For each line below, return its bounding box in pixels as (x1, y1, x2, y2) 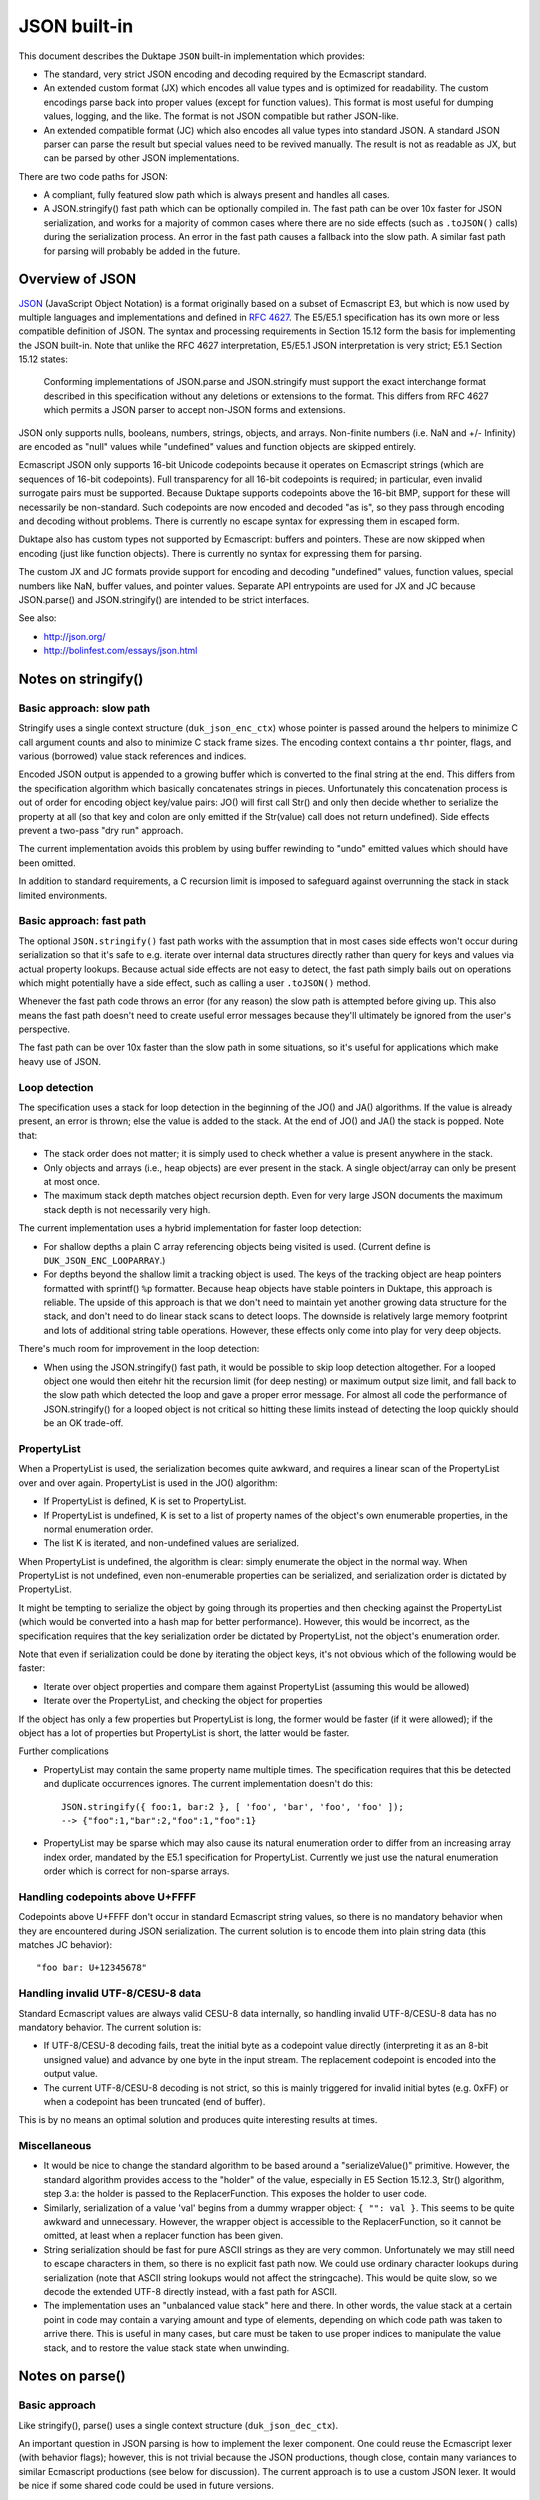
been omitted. (18, 856, 76, 869)
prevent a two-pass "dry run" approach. (18, 825, 184, 837)
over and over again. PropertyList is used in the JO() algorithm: (18, 1476, 279, 1489)
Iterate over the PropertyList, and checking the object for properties (43, 1695, 323, 1707)
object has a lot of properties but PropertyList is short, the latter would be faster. (18, 1726, 350, 1739)
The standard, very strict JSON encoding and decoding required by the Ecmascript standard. (43, 68, 427, 80)
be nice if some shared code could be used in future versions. (18, 2480, 274, 2492)
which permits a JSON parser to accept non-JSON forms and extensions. (43, 404, 346, 416)
